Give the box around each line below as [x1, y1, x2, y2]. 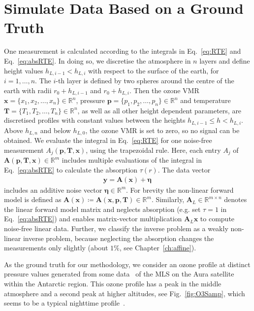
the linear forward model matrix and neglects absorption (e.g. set [4, 204, 201, 214]
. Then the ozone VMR [129, 85, 199, 95]
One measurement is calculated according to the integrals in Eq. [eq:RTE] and [4, 46, 241, 56]
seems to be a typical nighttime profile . [4, 298, 125, 308]
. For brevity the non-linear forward [126, 184, 234, 195]
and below [40, 125, 71, 135]
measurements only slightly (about [4, 242, 108, 253]
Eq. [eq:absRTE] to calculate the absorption [4, 164, 138, 174]
